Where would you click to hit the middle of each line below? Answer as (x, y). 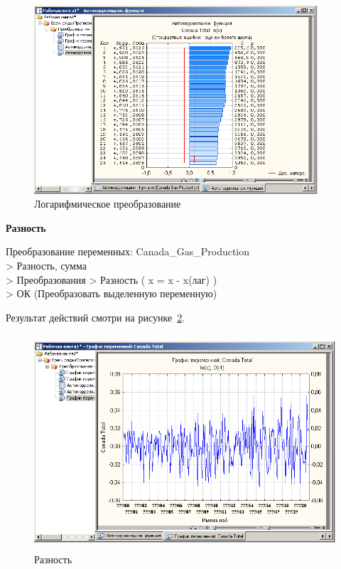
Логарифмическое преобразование (108, 204)
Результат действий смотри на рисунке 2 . (96, 317)
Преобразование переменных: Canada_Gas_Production (128, 251)
